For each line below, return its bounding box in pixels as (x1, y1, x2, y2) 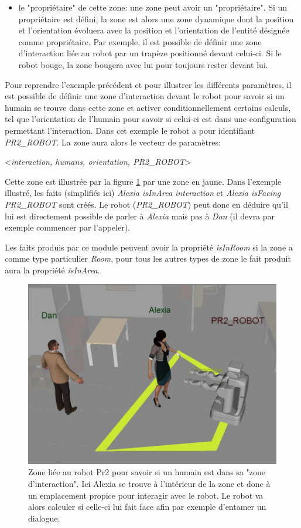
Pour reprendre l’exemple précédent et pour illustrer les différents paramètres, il (5, 78, 292, 90)
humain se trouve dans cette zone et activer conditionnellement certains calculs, (5, 101, 291, 113)
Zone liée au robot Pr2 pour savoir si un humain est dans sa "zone (28, 466, 265, 478)
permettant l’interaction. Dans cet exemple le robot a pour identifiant (5, 124, 255, 136)
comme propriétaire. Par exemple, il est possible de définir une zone (18, 35, 262, 48)
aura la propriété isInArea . (5, 263, 100, 276)
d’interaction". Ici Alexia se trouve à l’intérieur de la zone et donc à (28, 477, 271, 489)
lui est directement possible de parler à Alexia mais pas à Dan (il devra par (5, 209, 275, 222)
